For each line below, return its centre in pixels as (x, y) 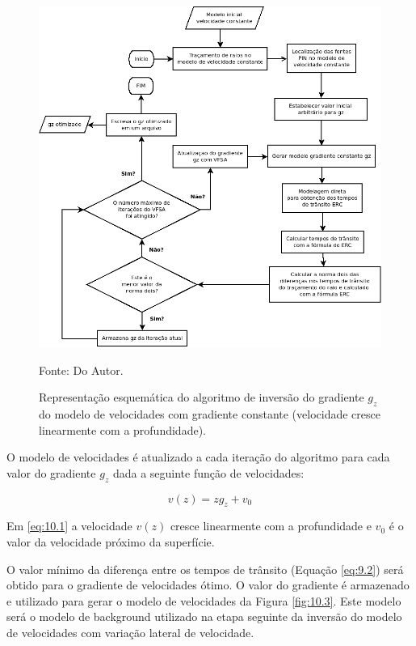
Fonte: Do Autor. (81, 370)
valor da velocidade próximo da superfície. (111, 541)
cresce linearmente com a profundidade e (271, 526)
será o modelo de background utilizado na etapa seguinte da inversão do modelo (204, 616)
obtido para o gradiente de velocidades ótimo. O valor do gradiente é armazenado (208, 585)
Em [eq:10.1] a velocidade (69, 526)
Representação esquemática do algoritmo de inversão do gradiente (202, 397)
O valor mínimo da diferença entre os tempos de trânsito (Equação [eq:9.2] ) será (205, 569)
